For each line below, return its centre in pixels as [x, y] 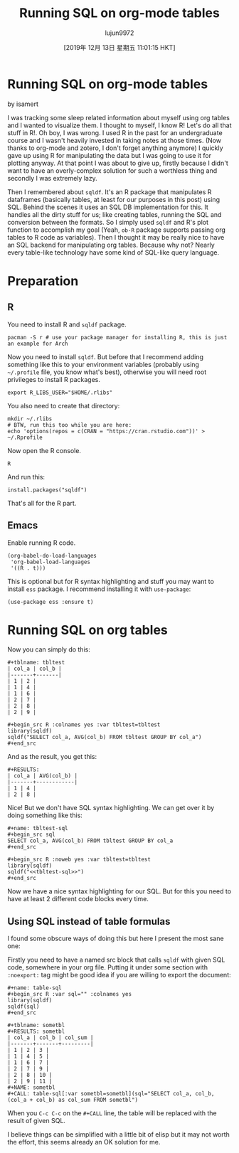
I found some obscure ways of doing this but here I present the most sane [116, 939]
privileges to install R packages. [54, 379]
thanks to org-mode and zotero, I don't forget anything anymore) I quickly [115, 148]
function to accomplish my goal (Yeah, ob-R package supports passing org [117, 230]
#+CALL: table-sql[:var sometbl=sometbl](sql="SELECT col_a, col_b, [111, 1094]
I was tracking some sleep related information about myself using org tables [118, 117]
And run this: [26, 477]
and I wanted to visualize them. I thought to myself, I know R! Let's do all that [120, 125]
